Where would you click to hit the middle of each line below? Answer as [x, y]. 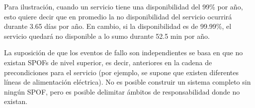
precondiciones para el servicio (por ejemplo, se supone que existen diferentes [121, 72]
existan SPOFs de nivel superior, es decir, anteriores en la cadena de [108, 62]
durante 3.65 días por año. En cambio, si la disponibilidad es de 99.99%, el [118, 26]
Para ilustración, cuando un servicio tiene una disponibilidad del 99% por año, [124, 6]
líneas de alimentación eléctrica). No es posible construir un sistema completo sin [127, 82]
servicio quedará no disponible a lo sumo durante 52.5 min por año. [107, 36]
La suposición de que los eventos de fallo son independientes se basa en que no [124, 53]
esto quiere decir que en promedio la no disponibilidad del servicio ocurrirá [118, 16]
